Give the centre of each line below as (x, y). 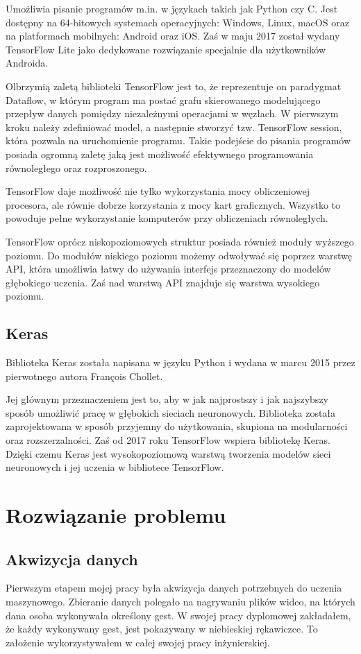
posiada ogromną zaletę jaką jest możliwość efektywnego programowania (160, 154)
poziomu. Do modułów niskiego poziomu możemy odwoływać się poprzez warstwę (179, 255)
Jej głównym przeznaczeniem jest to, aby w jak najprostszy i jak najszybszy (167, 399)
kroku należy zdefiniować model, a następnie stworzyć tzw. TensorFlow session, (174, 127)
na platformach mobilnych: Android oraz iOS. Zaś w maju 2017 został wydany (173, 36)
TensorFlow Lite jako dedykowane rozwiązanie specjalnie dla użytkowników (166, 49)
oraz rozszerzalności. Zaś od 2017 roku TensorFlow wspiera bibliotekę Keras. (168, 440)
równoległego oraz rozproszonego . (76, 167)
